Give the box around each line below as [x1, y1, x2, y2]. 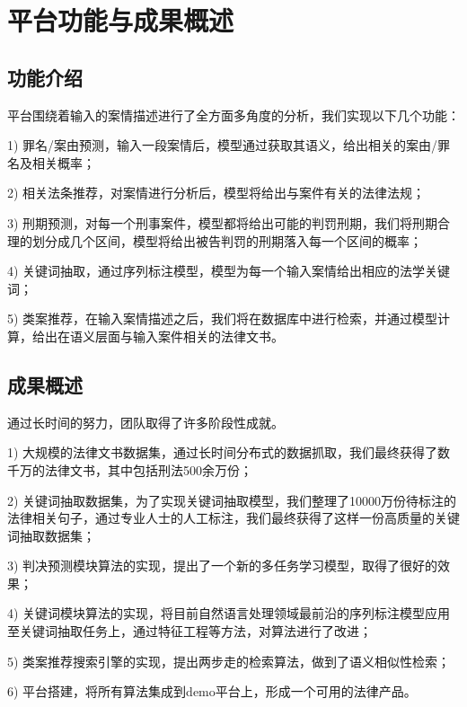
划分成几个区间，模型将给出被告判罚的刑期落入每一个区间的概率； [31, 231, 422, 250]
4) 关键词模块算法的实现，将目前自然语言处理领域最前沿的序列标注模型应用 [7, 604, 451, 623]
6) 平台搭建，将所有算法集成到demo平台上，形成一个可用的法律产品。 [7, 682, 417, 701]
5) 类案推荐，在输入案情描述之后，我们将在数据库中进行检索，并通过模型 [7, 309, 438, 328]
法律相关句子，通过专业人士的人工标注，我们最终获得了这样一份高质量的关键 [7, 508, 460, 527]
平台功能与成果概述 [7, 2, 234, 39]
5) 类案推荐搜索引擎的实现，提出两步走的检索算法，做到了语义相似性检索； [7, 651, 451, 670]
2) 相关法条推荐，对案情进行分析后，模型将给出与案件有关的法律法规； [7, 183, 426, 202]
